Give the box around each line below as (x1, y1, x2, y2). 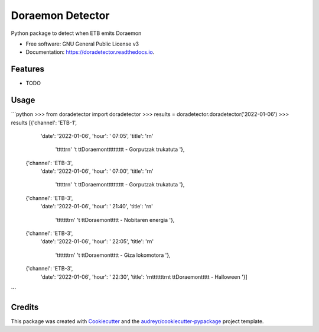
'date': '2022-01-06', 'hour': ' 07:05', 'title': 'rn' (40, 132, 154, 139)
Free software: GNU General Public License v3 (25, 40, 139, 47)
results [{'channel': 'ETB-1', (11, 119, 77, 126)
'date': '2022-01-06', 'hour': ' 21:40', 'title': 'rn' (40, 203, 153, 210)
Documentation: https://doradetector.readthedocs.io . (25, 49, 155, 56)
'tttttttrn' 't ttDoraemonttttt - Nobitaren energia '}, (55, 216, 175, 223)
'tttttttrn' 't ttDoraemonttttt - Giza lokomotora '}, (55, 252, 171, 259)
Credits (11, 302, 39, 312)
